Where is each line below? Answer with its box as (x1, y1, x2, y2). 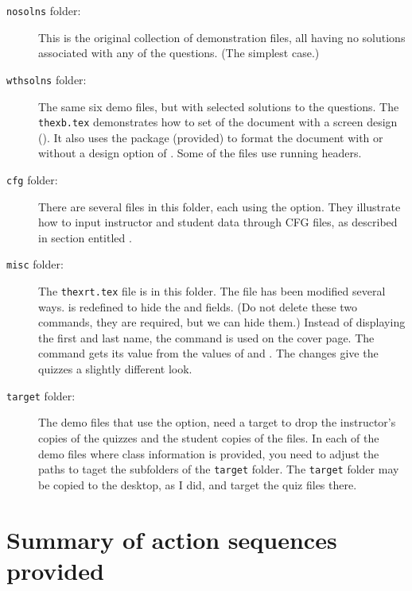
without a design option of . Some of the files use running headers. (38, 145, 362, 161)
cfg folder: (6, 171, 58, 187)
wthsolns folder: (6, 71, 87, 87)
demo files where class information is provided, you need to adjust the (38, 445, 379, 462)
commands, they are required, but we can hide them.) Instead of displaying (38, 314, 406, 330)
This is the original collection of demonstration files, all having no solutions (38, 29, 406, 45)
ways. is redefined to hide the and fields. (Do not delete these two (38, 298, 358, 315)
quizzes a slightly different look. (38, 361, 192, 377)
